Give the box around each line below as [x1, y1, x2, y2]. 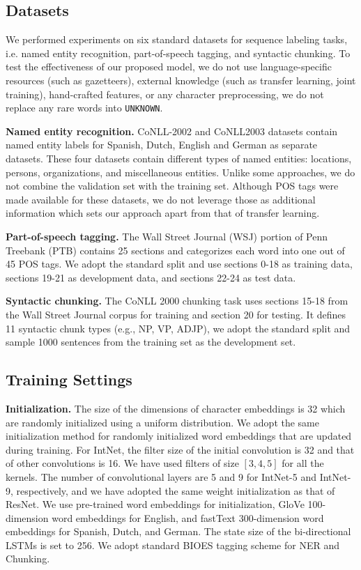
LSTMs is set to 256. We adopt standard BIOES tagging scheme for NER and [6, 537, 339, 552]
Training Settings [6, 369, 132, 390]
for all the [282, 456, 324, 470]
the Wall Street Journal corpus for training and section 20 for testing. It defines [6, 307, 346, 321]
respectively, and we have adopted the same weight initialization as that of [16, 483, 335, 498]
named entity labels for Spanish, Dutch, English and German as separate [6, 137, 318, 152]
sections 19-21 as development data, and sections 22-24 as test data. [6, 270, 296, 284]
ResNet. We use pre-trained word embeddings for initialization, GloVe [6, 497, 305, 511]
